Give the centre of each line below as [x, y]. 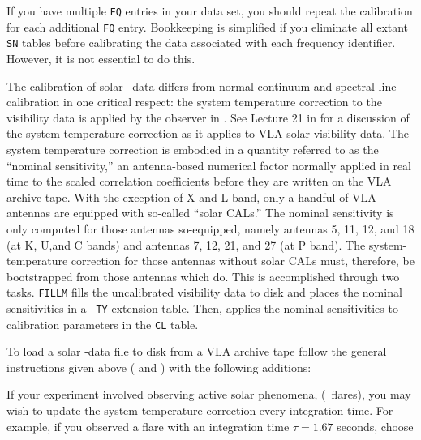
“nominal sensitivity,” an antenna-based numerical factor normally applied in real [209, 165]
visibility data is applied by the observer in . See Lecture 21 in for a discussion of [208, 117]
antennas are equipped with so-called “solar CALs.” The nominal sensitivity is [200, 213]
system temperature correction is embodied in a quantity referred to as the [193, 149]
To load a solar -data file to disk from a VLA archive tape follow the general [197, 351]
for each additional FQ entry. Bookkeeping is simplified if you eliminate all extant [208, 26]
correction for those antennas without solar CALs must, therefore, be [243, 261]
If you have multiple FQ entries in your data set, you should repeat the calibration [210, 11]
